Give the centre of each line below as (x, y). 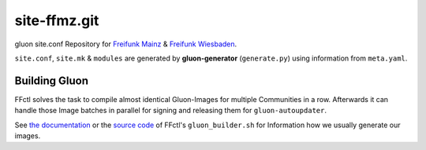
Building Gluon (52, 80)
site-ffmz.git (57, 20)
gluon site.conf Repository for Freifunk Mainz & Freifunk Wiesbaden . (126, 44)
